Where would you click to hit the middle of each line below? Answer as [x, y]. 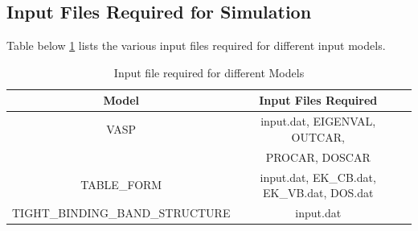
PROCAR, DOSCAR [318, 157]
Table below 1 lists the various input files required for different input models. [196, 45]
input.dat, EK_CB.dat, [318, 177]
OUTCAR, [318, 136]
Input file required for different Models [209, 72]
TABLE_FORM [121, 185]
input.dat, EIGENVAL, [318, 121]
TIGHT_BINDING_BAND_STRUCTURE [121, 212]
